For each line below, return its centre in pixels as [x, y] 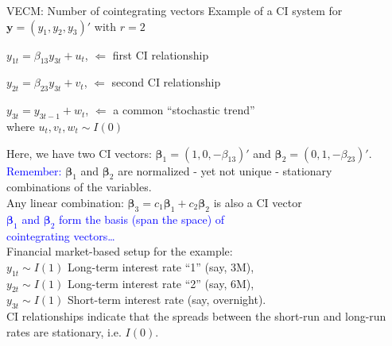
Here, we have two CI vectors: [79, 153]
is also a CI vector [258, 202]
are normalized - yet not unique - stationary [225, 170]
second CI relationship [166, 82]
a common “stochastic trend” [184, 110]
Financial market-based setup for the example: [120, 251]
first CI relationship [161, 54]
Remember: [34, 170]
